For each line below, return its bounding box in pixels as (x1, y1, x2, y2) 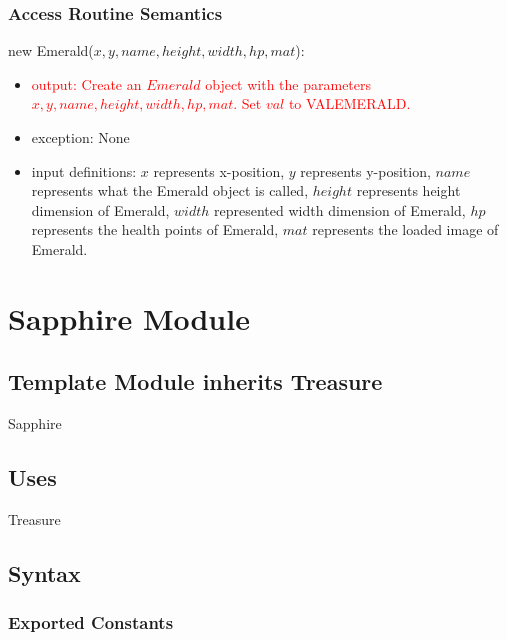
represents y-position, (300, 160, 431, 181)
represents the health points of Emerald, (31, 219, 279, 240)
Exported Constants (8, 610, 174, 635)
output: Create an (31, 73, 142, 94)
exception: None (31, 127, 130, 147)
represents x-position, (153, 160, 285, 181)
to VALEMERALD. (288, 93, 411, 114)
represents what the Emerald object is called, (31, 180, 309, 201)
